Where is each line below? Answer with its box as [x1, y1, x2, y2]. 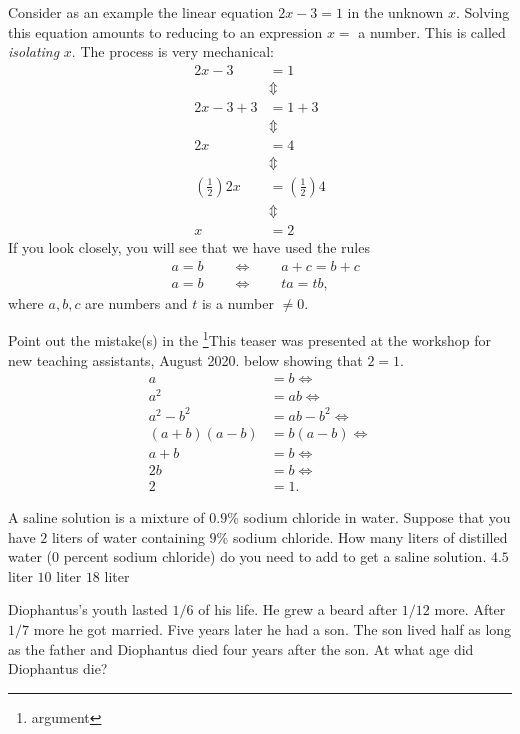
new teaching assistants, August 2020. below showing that [8, 349, 363, 370]
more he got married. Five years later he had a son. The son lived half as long [33, 618, 512, 639]
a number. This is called [358, 21, 506, 42]
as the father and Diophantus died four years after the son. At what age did [8, 638, 474, 659]
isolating [8, 41, 60, 62]
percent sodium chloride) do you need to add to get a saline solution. [63, 546, 487, 567]
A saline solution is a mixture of [8, 506, 205, 527]
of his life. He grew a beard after [198, 599, 398, 620]
